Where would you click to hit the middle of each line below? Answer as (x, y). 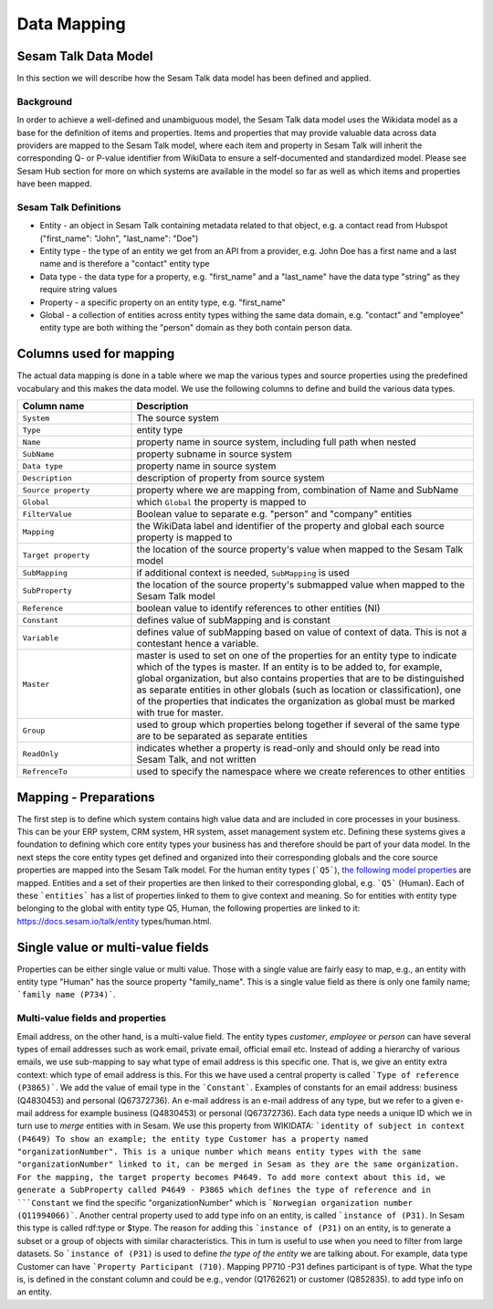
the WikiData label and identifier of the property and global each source (290, 526)
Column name (53, 406)
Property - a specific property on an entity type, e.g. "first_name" (163, 302)
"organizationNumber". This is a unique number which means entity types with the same (219, 1152)
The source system (178, 418)
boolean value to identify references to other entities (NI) (258, 608)
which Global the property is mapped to (221, 502)
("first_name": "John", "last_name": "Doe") (119, 238)
